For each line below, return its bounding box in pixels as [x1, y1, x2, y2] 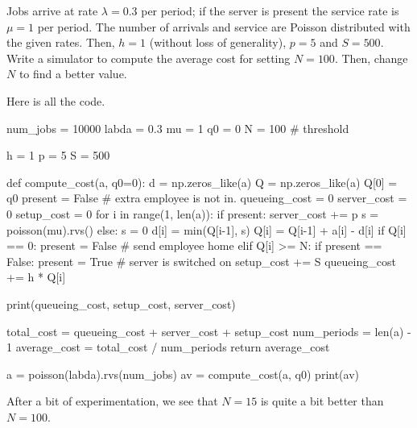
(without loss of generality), [149, 34, 287, 51]
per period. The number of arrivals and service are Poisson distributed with [37, 18, 411, 35]
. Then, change [334, 49, 408, 66]
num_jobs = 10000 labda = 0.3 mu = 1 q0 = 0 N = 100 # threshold [6, 119, 349, 136]
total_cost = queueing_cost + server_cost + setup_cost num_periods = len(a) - [6, 322, 411, 339]
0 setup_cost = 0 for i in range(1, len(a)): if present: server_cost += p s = [6, 205, 379, 222]
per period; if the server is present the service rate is [141, 2, 399, 19]
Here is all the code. [6, 92, 105, 109]
